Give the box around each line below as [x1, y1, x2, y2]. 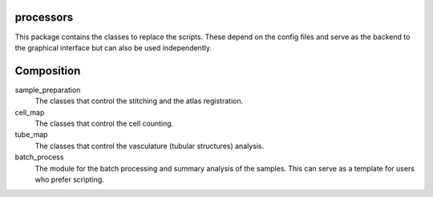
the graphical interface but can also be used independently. [14, 42, 212, 52]
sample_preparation [14, 85, 81, 94]
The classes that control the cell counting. [34, 119, 174, 128]
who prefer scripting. [34, 175, 104, 184]
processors [14, 10, 74, 24]
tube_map [14, 130, 48, 139]
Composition [14, 64, 81, 78]
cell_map [14, 107, 45, 117]
